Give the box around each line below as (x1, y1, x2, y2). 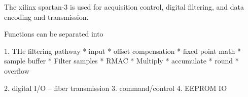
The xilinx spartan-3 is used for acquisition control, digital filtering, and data (4, 2, 244, 12)
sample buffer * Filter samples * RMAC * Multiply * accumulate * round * (4, 55, 239, 66)
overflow (4, 65, 29, 76)
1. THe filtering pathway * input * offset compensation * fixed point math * (4, 45, 241, 56)
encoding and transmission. (4, 11, 89, 22)
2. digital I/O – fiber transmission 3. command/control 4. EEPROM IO (4, 82, 227, 93)
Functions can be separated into (4, 28, 103, 39)
